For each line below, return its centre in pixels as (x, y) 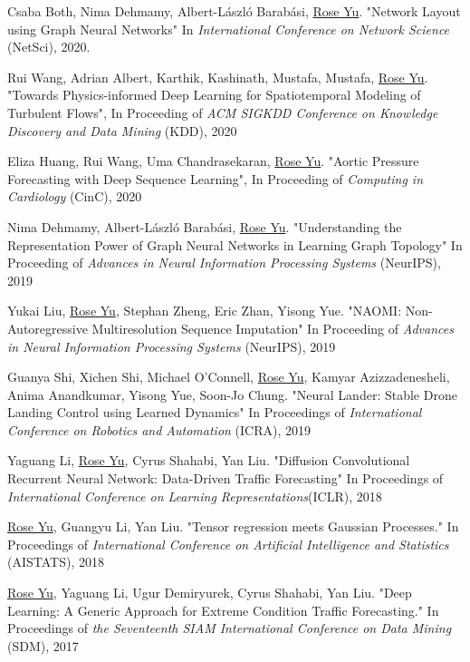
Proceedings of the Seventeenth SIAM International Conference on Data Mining (230, 628)
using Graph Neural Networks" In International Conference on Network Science (229, 29)
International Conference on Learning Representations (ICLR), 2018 (195, 496)
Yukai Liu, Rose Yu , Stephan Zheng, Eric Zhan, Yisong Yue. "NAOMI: (205, 311)
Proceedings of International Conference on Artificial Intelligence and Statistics (228, 544)
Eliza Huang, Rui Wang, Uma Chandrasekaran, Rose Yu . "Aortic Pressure (213, 161)
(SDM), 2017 (43, 645)
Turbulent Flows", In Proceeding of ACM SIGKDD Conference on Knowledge (223, 112)
